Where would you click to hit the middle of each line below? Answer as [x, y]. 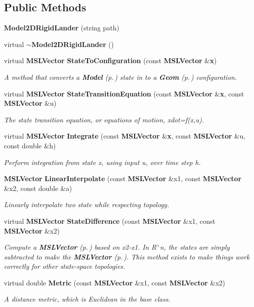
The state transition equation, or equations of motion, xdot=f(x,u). [104, 119]
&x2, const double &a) [38, 188]
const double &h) [30, 145]
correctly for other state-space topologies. [65, 266]
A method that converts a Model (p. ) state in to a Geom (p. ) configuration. [120, 77]
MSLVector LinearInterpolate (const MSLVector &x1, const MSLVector [123, 178]
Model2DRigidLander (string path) [62, 28]
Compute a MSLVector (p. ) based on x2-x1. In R [80, 247]
